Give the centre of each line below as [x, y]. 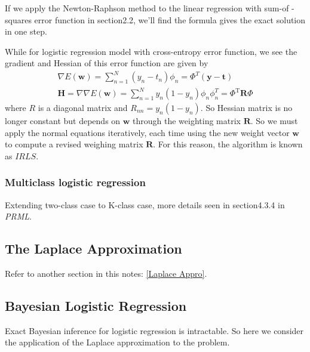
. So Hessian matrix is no [246, 108]
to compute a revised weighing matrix [74, 144]
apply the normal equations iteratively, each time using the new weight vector [147, 132]
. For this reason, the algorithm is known [228, 144]
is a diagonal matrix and [83, 108]
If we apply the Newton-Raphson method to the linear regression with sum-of [147, 8]
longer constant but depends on [63, 121]
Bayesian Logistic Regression [96, 305]
